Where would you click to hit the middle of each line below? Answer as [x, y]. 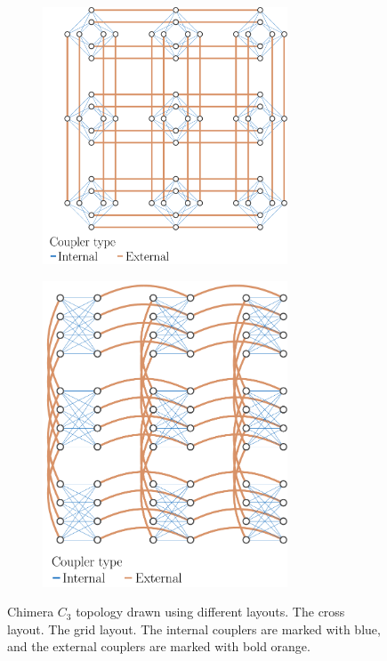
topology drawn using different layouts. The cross [210, 612]
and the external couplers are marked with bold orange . [159, 646]
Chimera [31, 612]
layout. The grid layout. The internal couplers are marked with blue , [194, 629]
